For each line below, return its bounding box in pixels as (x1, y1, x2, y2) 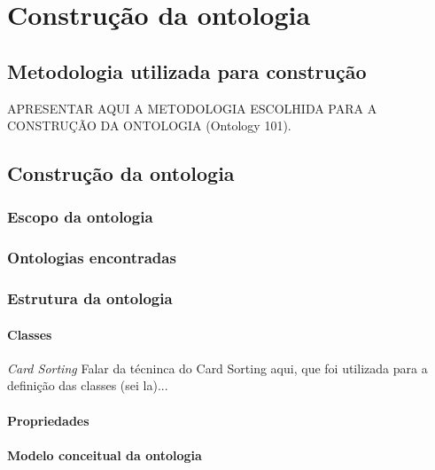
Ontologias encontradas (7, 247, 176, 269)
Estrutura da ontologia (7, 287, 173, 309)
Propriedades (7, 411, 89, 429)
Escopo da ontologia (7, 206, 153, 228)
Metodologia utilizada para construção (7, 57, 367, 84)
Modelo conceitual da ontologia (7, 445, 202, 464)
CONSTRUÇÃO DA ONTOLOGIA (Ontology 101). (7, 116, 291, 135)
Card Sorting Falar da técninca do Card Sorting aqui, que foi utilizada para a (7, 358, 428, 377)
